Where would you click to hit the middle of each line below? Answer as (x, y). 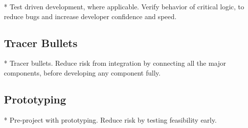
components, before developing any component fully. (82, 72)
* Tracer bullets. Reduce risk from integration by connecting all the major (115, 63)
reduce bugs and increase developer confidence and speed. (90, 16)
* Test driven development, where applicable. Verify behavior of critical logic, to (124, 6)
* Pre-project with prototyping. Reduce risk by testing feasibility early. (110, 119)
